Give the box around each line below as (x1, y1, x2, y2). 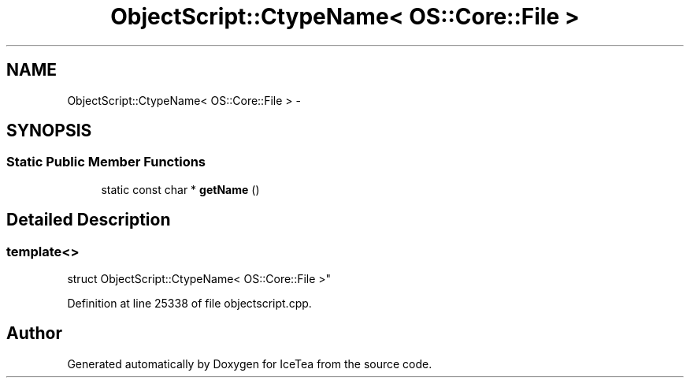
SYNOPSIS (6, 121, 92, 141)
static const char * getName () (101, 182, 260, 196)
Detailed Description (6, 210, 171, 230)
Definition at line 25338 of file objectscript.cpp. (67, 296, 312, 311)
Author (6, 323, 62, 344)
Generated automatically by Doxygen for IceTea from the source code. (67, 356, 432, 371)
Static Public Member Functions (6, 154, 206, 170)
